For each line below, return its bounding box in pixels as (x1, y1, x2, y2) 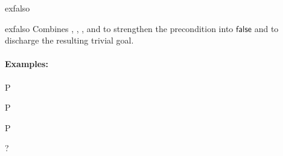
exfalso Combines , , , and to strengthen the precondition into (5, 22, 234, 34)
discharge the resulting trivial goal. (5, 34, 134, 47)
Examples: (5, 57, 48, 70)
